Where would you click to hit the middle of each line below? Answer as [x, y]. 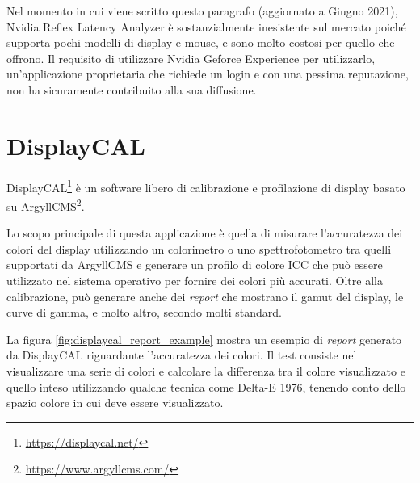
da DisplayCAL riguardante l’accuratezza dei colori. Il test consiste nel [182, 355]
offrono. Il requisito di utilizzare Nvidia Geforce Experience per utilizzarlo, [191, 58]
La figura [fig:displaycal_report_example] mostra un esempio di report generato [204, 339]
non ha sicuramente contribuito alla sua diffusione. [132, 89]
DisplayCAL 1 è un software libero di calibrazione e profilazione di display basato [206, 186]
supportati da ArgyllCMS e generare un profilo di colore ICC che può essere [195, 265]
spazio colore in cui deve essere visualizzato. [115, 403]
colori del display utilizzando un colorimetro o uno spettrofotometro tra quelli [199, 248]
